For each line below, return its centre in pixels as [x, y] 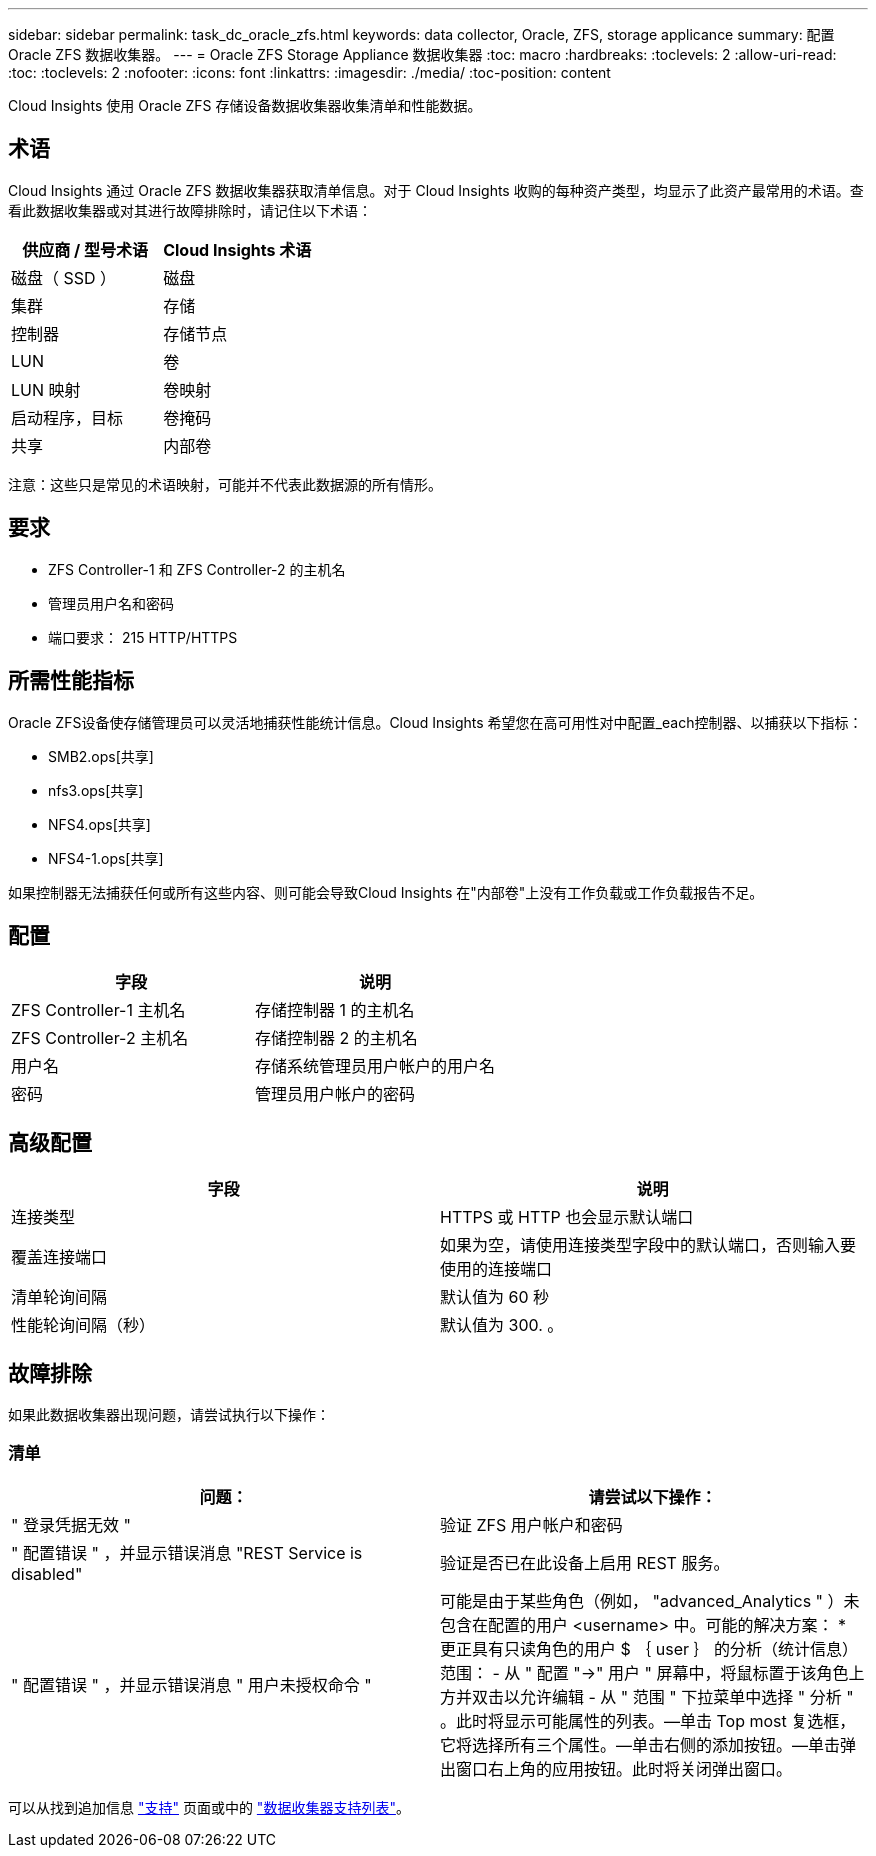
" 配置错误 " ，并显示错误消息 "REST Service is [187, 1552]
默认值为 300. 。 [502, 1325]
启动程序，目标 [67, 417]
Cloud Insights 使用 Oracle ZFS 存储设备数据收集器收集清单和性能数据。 [245, 105]
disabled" [47, 1573]
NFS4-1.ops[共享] [106, 858]
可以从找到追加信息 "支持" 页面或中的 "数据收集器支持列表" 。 [209, 1807]
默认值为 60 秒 [495, 1297]
